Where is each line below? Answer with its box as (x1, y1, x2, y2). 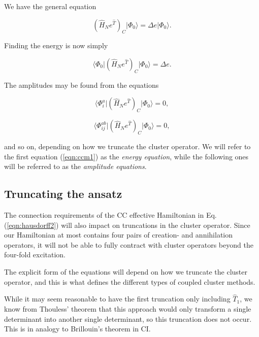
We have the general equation (4, 1, 96, 11)
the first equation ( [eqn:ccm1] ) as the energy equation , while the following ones (4, 151, 249, 161)
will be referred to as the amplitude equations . (4, 161, 147, 172)
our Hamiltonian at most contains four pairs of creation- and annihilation (4, 229, 233, 240)
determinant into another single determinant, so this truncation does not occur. (4, 313, 252, 324)
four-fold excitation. (4, 249, 66, 260)
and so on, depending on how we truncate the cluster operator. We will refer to (4, 141, 251, 151)
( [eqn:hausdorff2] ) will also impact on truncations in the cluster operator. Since (4, 219, 250, 230)
